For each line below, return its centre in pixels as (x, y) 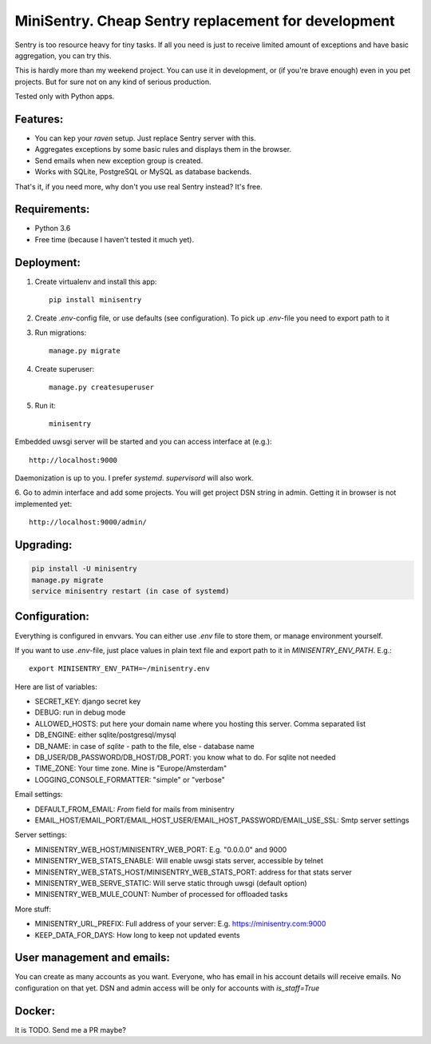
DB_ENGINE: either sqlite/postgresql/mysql (105, 735)
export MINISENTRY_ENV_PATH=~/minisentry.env (120, 669)
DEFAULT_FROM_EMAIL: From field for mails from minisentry (134, 809)
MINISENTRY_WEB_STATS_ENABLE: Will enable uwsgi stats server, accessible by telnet (179, 861)
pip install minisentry (95, 300)
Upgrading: (43, 545)
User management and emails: (93, 958)
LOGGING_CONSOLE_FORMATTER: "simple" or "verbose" (130, 779)
